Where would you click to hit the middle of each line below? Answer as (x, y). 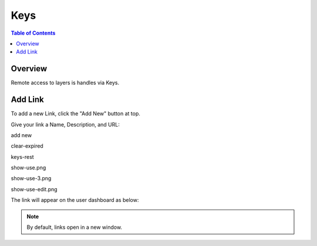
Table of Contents (33, 33)
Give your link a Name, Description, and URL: (65, 124)
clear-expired (27, 146)
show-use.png (28, 168)
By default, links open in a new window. (75, 227)
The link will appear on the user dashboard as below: (75, 200)
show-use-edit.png (34, 189)
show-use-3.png (31, 178)
